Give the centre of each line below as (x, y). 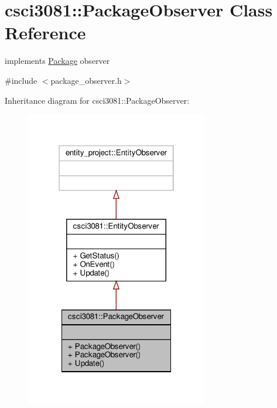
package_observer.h (86, 80)
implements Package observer (57, 61)
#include (21, 80)
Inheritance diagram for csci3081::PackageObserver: (97, 100)
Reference (45, 33)
